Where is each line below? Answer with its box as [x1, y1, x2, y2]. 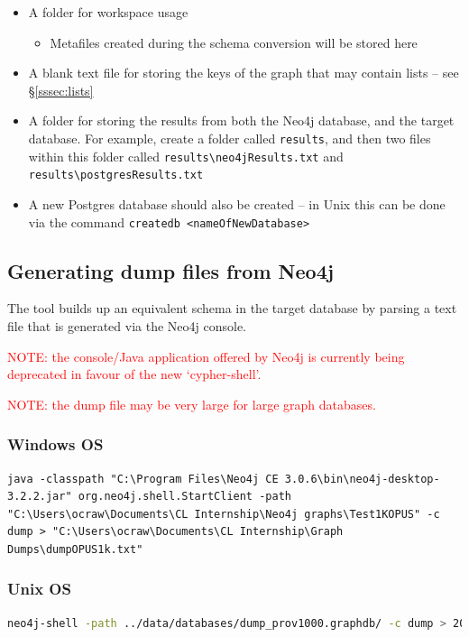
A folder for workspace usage [28, 3, 189, 21]
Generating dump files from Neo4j [7, 256, 335, 284]
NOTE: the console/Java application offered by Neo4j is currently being [7, 346, 405, 365]
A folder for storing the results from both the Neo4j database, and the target [28, 111, 455, 130]
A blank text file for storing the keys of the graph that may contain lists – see [28, 63, 459, 82]
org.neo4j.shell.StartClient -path [78, 490, 291, 503]
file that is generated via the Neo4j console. [7, 316, 247, 335]
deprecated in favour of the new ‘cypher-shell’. [7, 365, 262, 383]
